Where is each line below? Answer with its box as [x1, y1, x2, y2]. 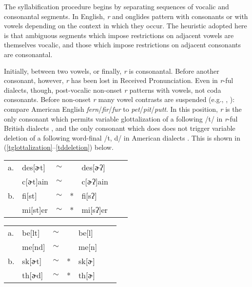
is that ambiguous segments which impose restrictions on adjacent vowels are [4, 30, 234, 40]
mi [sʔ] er [81, 204, 108, 215]
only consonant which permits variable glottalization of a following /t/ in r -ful [4, 113, 238, 123]
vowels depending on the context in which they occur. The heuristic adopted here [4, 20, 247, 31]
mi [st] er [22, 204, 48, 215]
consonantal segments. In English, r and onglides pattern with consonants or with [4, 11, 248, 21]
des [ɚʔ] [81, 161, 105, 173]
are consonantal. [4, 49, 53, 59]
